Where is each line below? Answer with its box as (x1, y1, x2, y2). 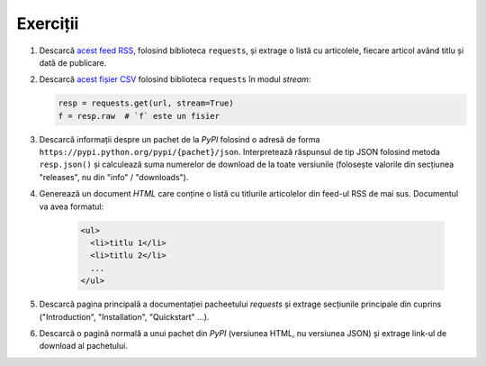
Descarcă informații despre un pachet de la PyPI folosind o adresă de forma (39, 133, 320, 144)
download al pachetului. (39, 341, 128, 352)
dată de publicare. (39, 57, 107, 68)
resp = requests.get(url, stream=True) (58, 98, 234, 108)
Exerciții (16, 14, 79, 33)
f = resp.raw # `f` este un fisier (58, 111, 220, 121)
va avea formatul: (39, 201, 104, 212)
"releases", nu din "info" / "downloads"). (39, 171, 189, 182)
